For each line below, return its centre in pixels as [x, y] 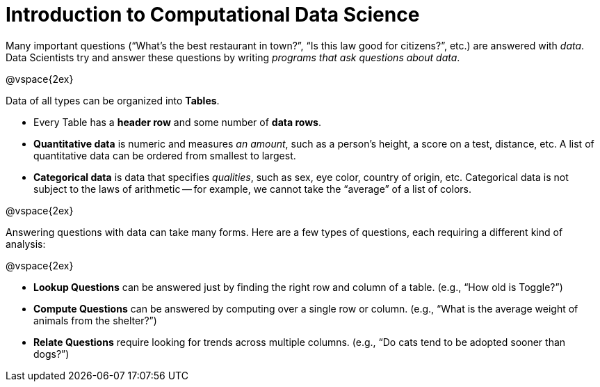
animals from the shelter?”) [95, 320]
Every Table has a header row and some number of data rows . [177, 122]
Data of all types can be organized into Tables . [113, 100]
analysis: [26, 244]
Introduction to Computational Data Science [213, 15]
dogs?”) [51, 354]
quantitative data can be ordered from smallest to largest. [165, 155]
